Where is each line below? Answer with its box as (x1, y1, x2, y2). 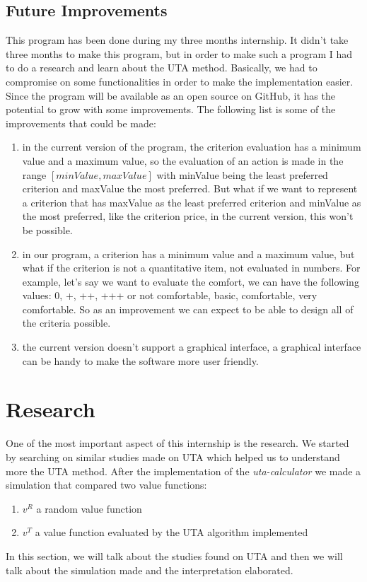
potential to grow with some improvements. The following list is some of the (6, 102, 336, 117)
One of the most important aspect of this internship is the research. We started (6, 436, 349, 450)
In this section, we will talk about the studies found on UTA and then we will (6, 548, 343, 563)
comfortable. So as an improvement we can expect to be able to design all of (22, 301, 354, 316)
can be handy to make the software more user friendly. (22, 353, 259, 368)
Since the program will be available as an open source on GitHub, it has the (6, 88, 335, 103)
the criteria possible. (22, 315, 111, 330)
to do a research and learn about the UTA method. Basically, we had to (6, 60, 318, 75)
